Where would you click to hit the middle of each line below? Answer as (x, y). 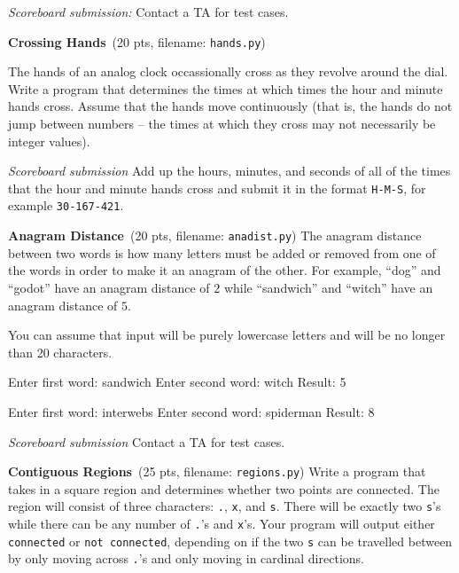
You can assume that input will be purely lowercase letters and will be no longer (227, 335)
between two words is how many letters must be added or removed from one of (222, 252)
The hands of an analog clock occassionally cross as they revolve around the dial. (228, 71)
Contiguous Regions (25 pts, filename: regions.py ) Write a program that (217, 471)
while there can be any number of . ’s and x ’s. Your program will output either (222, 524)
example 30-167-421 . (66, 205)
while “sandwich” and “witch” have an (328, 287)
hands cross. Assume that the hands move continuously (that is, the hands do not (230, 106)
